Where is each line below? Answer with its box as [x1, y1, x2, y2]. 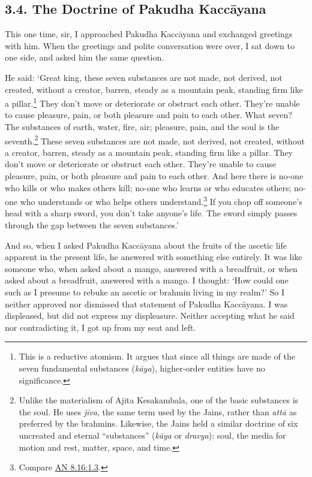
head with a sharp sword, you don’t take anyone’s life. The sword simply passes [5, 207, 298, 219]
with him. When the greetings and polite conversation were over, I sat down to [5, 39, 295, 52]
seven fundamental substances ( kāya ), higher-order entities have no [19, 362, 265, 375]
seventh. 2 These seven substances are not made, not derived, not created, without [5, 132, 305, 147]
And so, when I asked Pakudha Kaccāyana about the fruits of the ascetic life [5, 238, 287, 251]
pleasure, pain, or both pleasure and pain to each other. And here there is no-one [5, 170, 304, 182]
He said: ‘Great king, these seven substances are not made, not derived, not [5, 71, 283, 83]
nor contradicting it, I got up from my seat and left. [5, 321, 196, 333]
